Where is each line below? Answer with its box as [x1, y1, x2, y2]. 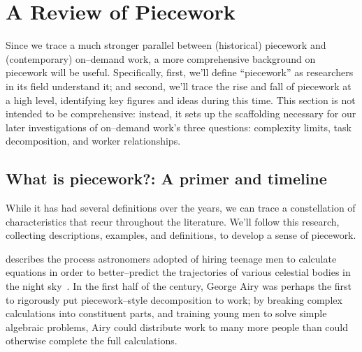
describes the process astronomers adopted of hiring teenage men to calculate [6, 251, 337, 265]
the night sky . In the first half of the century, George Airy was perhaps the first [6, 279, 352, 293]
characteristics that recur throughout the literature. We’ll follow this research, [6, 214, 340, 228]
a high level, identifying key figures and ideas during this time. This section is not [6, 92, 356, 107]
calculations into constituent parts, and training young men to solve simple [6, 306, 327, 321]
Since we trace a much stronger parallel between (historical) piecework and [6, 38, 326, 52]
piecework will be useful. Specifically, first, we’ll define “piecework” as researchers [6, 65, 354, 80]
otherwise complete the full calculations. [6, 333, 178, 348]
